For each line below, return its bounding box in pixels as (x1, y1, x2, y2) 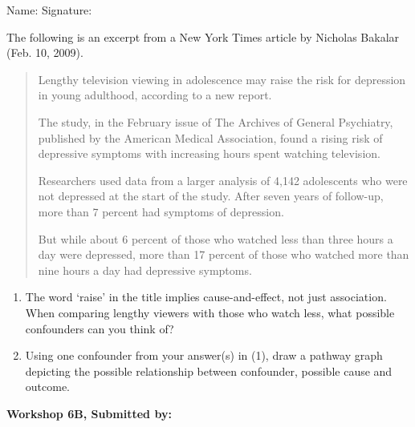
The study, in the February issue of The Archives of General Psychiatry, (38, 113, 393, 130)
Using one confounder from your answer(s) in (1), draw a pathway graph (25, 347, 383, 364)
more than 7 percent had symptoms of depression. (38, 203, 284, 220)
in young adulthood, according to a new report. (38, 87, 272, 103)
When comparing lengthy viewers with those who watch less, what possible (25, 304, 395, 320)
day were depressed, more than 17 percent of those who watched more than (38, 246, 409, 263)
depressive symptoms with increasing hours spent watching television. (38, 145, 380, 162)
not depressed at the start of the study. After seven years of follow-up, (38, 187, 384, 204)
